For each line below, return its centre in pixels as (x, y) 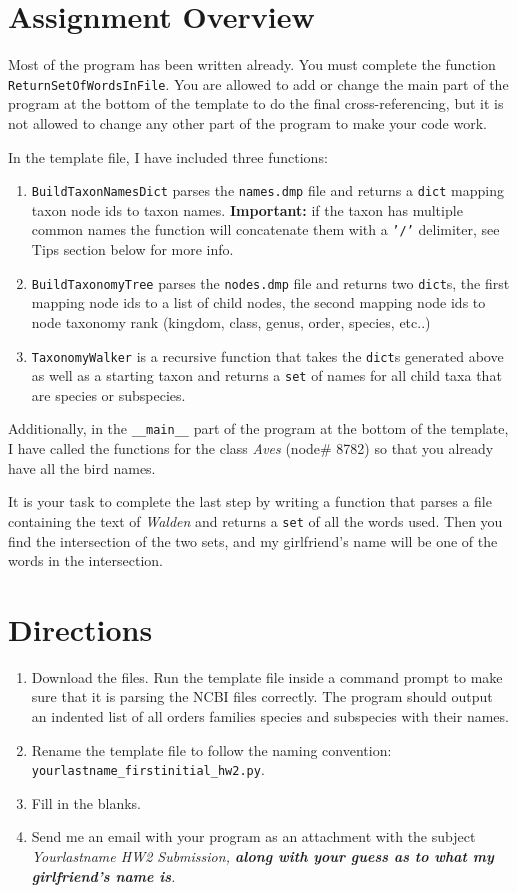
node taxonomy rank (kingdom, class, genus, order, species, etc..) (231, 321)
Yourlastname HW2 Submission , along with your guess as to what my (262, 856)
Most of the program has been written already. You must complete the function (252, 64)
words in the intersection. (86, 560)
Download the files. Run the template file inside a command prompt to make (267, 676)
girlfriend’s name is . (103, 875)
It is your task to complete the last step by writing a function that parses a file (250, 501)
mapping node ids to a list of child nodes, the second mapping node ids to (258, 302)
